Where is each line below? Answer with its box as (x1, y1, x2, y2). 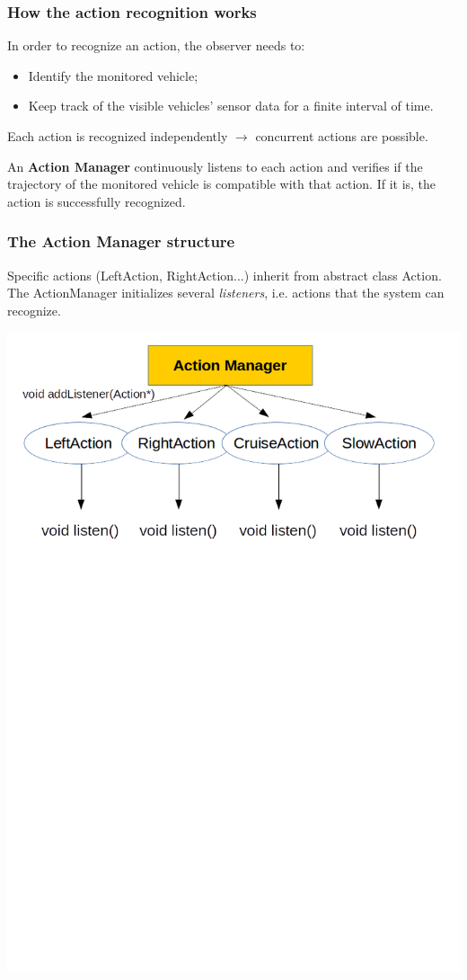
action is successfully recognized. (7, 192, 186, 210)
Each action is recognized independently (7, 127, 228, 145)
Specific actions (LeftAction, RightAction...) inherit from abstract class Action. (7, 265, 442, 284)
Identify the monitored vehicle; (28, 66, 198, 85)
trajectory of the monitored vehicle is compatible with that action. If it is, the (7, 174, 436, 193)
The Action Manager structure (7, 230, 235, 253)
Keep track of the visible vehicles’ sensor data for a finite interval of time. (28, 96, 434, 115)
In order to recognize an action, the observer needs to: (7, 36, 305, 55)
